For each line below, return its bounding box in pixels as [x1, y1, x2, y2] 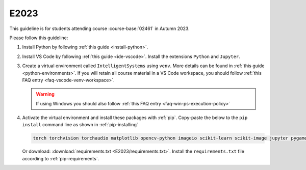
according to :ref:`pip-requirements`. [22, 155, 99, 161]
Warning [36, 91, 55, 97]
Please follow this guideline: [9, 35, 68, 41]
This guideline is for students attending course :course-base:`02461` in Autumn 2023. [9, 25, 190, 32]
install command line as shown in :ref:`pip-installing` [22, 122, 138, 128]
